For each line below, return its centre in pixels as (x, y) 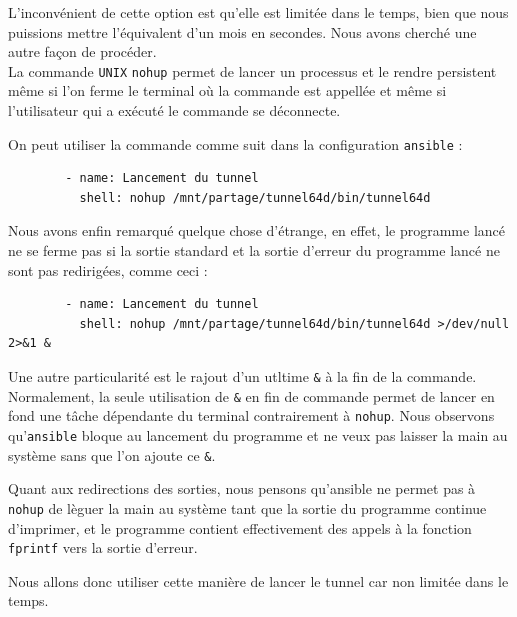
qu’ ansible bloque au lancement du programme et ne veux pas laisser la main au (258, 435)
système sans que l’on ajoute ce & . (112, 454)
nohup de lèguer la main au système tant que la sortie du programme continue (247, 507)
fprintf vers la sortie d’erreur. (103, 547)
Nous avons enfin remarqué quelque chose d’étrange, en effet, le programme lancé (256, 230)
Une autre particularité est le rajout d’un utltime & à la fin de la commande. (242, 376)
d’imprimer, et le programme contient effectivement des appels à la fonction (240, 527)
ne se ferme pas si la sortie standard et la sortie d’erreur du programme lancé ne (254, 250)
